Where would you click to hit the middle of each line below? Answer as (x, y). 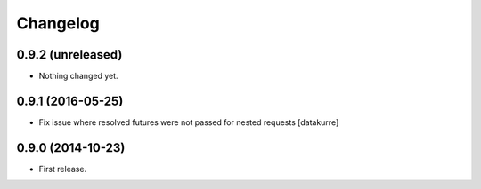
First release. (63, 169)
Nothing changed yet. (79, 76)
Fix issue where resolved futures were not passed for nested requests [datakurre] (189, 122)
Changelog (58, 23)
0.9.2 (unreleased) (69, 55)
